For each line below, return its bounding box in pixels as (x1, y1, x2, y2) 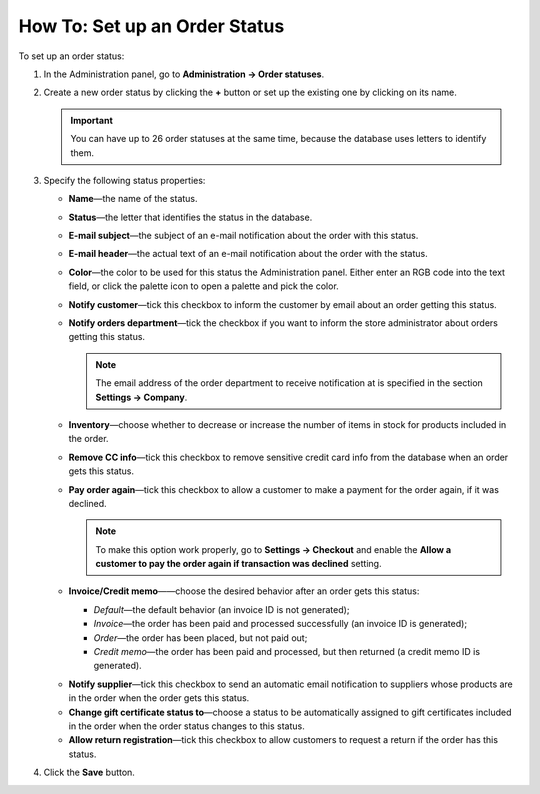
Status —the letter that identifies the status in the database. (68, 211, 313, 223)
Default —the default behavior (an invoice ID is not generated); (93, 603, 350, 615)
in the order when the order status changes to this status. (68, 720, 305, 732)
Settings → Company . (95, 391, 188, 403)
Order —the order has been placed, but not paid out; (93, 631, 308, 644)
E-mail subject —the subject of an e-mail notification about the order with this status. (68, 230, 419, 242)
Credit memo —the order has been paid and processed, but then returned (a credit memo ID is (93, 646, 480, 658)
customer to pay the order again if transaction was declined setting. (95, 558, 382, 570)
